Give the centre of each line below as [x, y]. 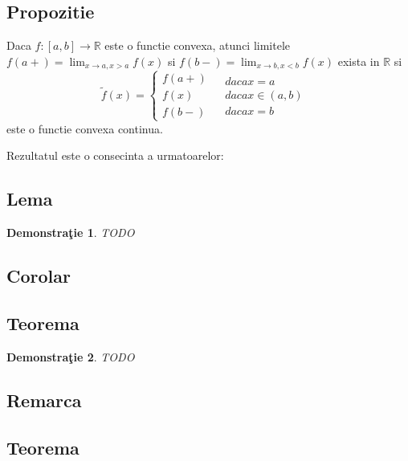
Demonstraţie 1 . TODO [71, 233]
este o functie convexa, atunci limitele [198, 45]
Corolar [39, 276]
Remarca [44, 400]
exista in [359, 61]
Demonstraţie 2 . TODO [71, 356]
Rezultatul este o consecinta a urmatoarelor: [115, 155]
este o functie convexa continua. [85, 128]
